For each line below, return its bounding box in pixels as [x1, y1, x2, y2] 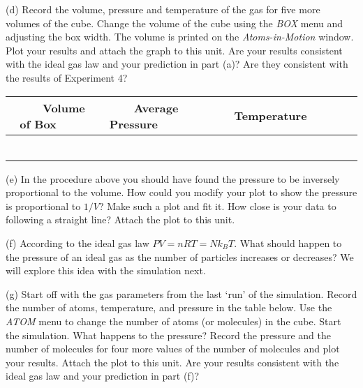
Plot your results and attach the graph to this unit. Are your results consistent [6, 43, 343, 57]
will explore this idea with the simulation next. [6, 263, 206, 278]
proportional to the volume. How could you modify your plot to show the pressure [6, 185, 357, 200]
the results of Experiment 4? [6, 70, 128, 84]
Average [133, 99, 179, 116]
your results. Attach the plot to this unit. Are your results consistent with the [6, 355, 339, 369]
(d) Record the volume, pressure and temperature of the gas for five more [6, 2, 320, 16]
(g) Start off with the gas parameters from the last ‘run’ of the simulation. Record [6, 286, 357, 301]
